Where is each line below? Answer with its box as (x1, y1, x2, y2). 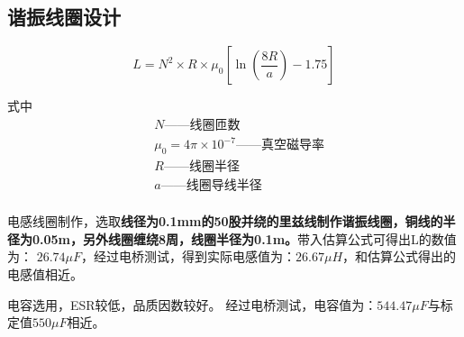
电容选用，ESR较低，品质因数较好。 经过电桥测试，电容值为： (7, 295, 378, 314)
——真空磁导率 (235, 139, 324, 152)
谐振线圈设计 (7, 3, 121, 31)
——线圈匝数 (164, 118, 241, 132)
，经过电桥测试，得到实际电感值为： (81, 247, 296, 266)
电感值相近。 (7, 265, 83, 284)
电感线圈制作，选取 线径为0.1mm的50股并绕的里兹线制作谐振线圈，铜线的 (7, 212, 443, 231)
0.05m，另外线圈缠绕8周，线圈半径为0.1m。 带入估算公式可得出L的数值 (32, 229, 457, 248)
